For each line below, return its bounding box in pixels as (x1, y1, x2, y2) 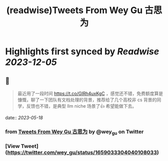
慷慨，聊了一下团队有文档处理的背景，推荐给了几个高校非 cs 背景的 (17, 97, 157, 103)
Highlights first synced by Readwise (5, 46, 159, 57)
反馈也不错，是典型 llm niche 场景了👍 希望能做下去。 (26, 103, 137, 109)
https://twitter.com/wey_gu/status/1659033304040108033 (7, 149, 157, 156)
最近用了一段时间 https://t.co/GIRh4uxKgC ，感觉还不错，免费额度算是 (17, 91, 163, 96)
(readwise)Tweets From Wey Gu (6, 5, 143, 16)
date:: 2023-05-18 (5, 115, 43, 121)
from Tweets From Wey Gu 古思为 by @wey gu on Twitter (5, 128, 144, 136)
